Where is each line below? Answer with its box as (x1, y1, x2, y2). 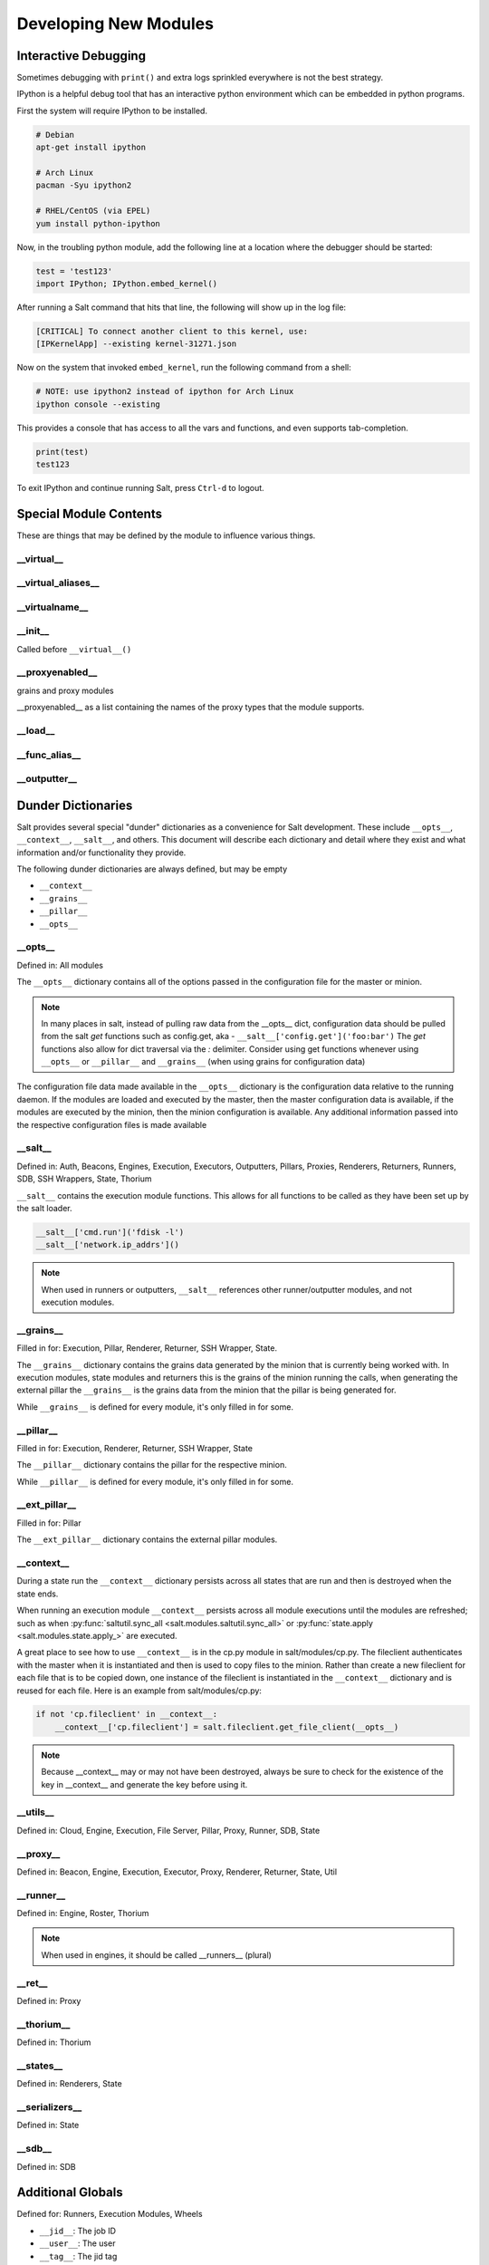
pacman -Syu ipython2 (35, 180, 132, 190)
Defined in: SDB (16, 2161, 76, 2172)
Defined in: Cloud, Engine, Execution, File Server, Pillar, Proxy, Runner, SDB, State (16, 1825, 321, 1836)
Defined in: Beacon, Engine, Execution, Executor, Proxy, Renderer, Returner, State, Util (16, 1866, 338, 1877)
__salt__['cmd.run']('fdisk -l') (35, 1227, 185, 1237)
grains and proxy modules (16, 685, 114, 696)
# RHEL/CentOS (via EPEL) (35, 206, 151, 217)
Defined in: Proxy (16, 1995, 81, 2006)
